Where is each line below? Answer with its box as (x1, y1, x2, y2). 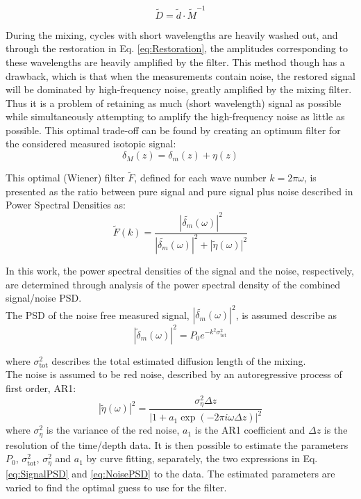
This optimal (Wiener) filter (6, 170, 125, 185)
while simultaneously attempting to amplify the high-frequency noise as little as (6, 109, 345, 124)
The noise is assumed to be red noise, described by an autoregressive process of (6, 367, 342, 382)
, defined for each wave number (134, 170, 267, 185)
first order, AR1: (6, 380, 76, 395)
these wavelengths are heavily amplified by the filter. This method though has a (6, 54, 345, 69)
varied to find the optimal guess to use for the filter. (6, 480, 227, 494)
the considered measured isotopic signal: (6, 136, 176, 151)
